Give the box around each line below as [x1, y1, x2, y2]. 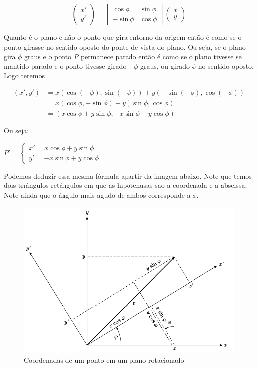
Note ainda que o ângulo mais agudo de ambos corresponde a [4, 189, 191, 200]
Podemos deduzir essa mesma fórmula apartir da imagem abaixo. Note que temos [4, 170, 252, 181]
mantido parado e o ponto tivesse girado [4, 61, 127, 71]
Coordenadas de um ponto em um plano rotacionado [24, 354, 184, 365]
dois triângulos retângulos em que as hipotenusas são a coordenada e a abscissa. [4, 180, 247, 190]
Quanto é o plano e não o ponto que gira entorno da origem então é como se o [4, 32, 242, 42]
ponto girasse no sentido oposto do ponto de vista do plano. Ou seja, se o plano [4, 41, 246, 52]
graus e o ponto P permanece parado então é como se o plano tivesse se [24, 51, 242, 61]
